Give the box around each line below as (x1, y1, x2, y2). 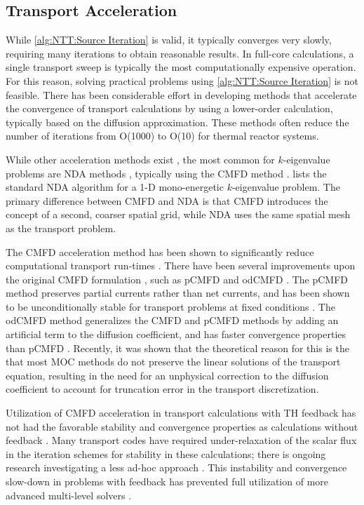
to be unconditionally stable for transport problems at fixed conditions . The (6, 299, 335, 314)
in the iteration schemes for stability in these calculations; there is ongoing (6, 446, 326, 461)
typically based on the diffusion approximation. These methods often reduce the (6, 114, 349, 129)
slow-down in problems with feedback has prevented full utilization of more (6, 474, 329, 489)
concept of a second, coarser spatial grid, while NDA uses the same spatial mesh (6, 207, 351, 222)
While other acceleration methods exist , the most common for (6, 151, 275, 166)
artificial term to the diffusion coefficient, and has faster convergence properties (6, 327, 346, 342)
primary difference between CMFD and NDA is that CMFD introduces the (6, 193, 328, 208)
